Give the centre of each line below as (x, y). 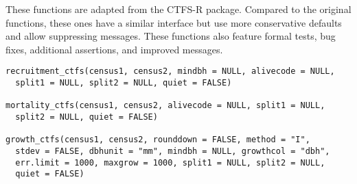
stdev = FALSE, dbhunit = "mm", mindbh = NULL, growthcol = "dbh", (173, 151)
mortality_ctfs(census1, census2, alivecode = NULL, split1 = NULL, (165, 106)
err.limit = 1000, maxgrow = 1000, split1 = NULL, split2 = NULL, (170, 162)
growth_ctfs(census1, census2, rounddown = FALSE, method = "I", (158, 140)
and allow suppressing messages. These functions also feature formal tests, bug (171, 36)
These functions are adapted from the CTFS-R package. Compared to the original (178, 9)
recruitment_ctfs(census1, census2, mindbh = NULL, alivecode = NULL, (170, 71)
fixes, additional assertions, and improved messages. (114, 49)
